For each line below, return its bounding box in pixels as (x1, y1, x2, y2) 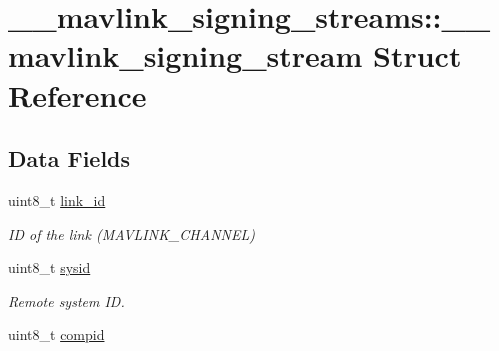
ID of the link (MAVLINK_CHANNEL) (8, 223, 255, 244)
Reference (8, 74, 147, 115)
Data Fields (8, 143, 131, 174)
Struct (373, 35, 462, 76)
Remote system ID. (8, 290, 125, 311)
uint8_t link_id (8, 189, 106, 210)
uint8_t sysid (8, 257, 91, 278)
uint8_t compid (8, 324, 105, 345)
